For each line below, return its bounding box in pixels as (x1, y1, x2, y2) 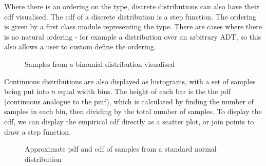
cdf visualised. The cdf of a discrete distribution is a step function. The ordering (4, 11, 257, 22)
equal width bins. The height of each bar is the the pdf (58, 86, 231, 97)
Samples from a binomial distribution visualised (25, 58, 175, 69)
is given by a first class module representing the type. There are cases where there (4, 21, 262, 32)
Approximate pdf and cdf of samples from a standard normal (25, 143, 217, 154)
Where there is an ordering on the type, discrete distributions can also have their (4, 1, 259, 11)
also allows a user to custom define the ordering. (4, 41, 156, 52)
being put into (4, 86, 49, 97)
